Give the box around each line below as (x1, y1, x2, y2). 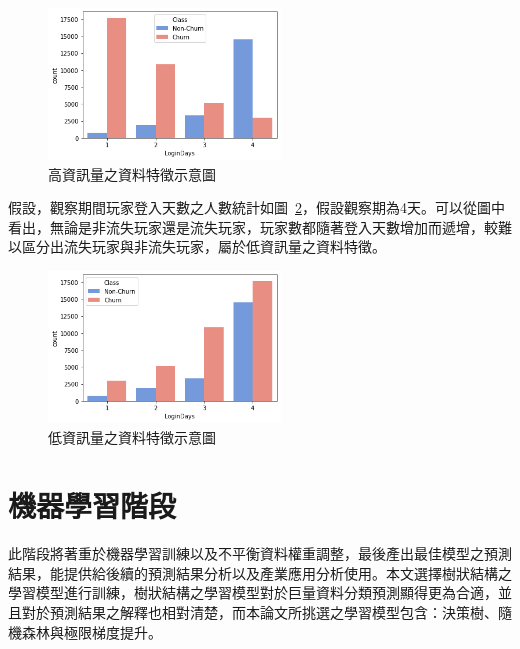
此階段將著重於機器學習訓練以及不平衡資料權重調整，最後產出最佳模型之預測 (8, 543, 512, 564)
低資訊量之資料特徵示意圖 (48, 426, 216, 447)
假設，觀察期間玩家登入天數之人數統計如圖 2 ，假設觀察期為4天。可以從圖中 (8, 197, 505, 218)
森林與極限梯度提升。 (21, 621, 162, 642)
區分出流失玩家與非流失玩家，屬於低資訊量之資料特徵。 (21, 236, 386, 257)
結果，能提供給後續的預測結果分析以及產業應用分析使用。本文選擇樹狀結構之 (8, 562, 512, 583)
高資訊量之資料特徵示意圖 (48, 163, 216, 184)
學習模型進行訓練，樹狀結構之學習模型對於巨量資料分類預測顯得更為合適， (8, 582, 498, 603)
